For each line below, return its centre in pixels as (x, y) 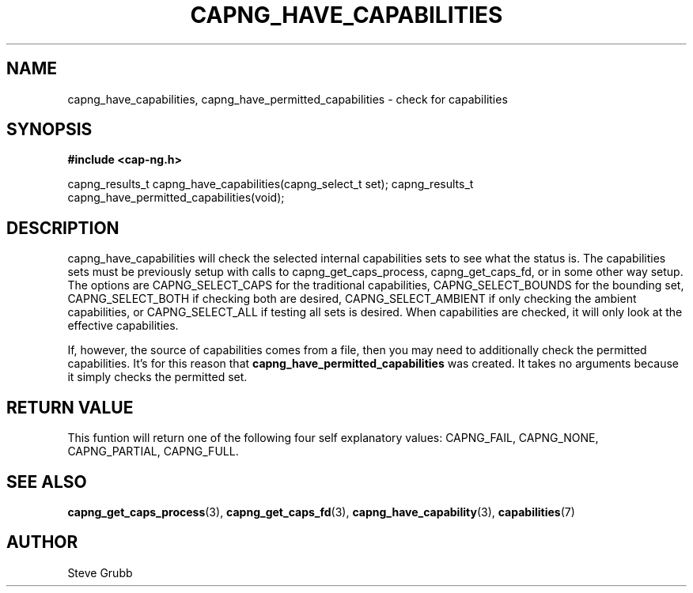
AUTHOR (42, 542)
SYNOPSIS (49, 130)
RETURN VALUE (70, 407)
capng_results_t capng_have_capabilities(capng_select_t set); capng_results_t (271, 184)
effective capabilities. (123, 326)
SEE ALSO (47, 482)
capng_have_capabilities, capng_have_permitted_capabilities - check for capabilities (288, 99)
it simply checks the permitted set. (157, 377)
